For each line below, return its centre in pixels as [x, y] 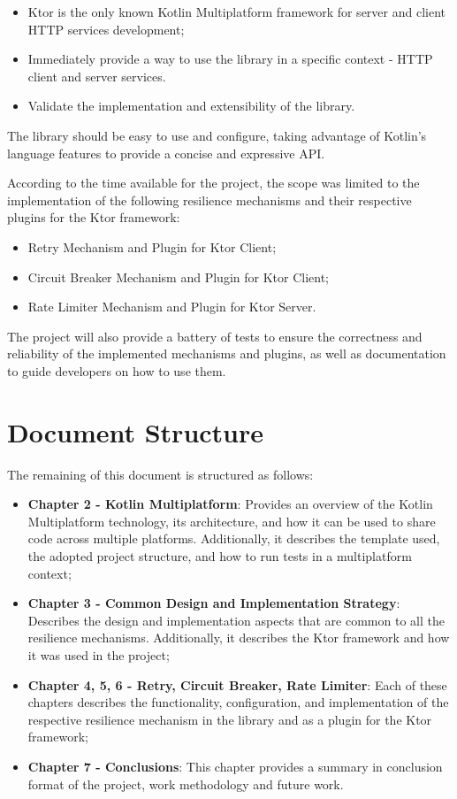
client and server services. [97, 76]
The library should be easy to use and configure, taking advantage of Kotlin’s [217, 135]
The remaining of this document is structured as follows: [160, 474]
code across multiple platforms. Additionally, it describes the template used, [234, 538]
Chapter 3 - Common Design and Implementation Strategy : [214, 603]
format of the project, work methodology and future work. [186, 784]
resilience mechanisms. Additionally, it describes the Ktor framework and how [239, 638]
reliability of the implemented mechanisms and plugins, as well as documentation [227, 353]
